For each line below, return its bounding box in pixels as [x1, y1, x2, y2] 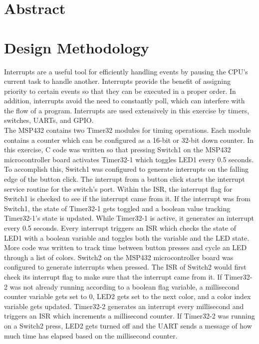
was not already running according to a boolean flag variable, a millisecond [9, 281, 240, 292]
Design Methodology [4, 37, 149, 57]
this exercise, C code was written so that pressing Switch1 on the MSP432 [4, 144, 231, 155]
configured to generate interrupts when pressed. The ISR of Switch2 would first [4, 262, 247, 272]
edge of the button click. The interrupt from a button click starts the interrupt [4, 174, 245, 184]
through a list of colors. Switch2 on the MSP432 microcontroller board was [4, 252, 234, 262]
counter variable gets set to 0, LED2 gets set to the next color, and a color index [4, 291, 251, 302]
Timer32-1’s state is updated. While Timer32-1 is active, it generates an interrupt [4, 213, 255, 223]
